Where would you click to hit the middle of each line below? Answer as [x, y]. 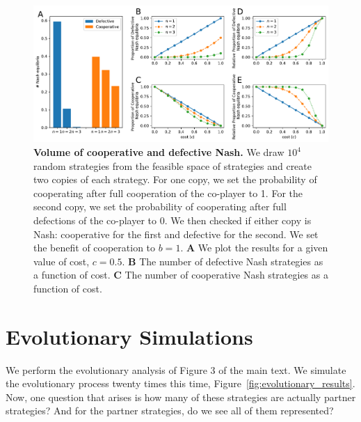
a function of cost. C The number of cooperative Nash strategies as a [181, 275]
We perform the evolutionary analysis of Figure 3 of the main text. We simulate [176, 369]
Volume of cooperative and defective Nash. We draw [159, 152]
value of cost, [62, 261]
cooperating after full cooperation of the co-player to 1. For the [168, 193]
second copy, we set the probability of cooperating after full [160, 206]
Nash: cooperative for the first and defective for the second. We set [176, 234]
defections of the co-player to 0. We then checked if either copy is [173, 220]
